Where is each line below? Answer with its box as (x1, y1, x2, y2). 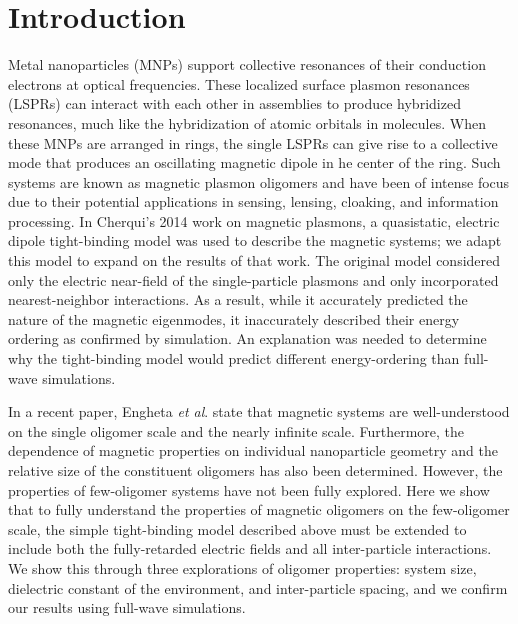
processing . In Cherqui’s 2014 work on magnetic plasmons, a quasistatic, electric (8, 210, 500, 231)
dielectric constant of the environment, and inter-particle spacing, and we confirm (8, 577, 508, 598)
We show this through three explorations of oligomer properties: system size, (8, 557, 477, 578)
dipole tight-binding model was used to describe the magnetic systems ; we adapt (8, 230, 502, 251)
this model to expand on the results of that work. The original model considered (8, 250, 501, 271)
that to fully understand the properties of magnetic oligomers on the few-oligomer (8, 499, 510, 520)
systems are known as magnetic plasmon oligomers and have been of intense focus (8, 171, 510, 192)
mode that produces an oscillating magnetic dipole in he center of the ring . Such (8, 152, 501, 173)
